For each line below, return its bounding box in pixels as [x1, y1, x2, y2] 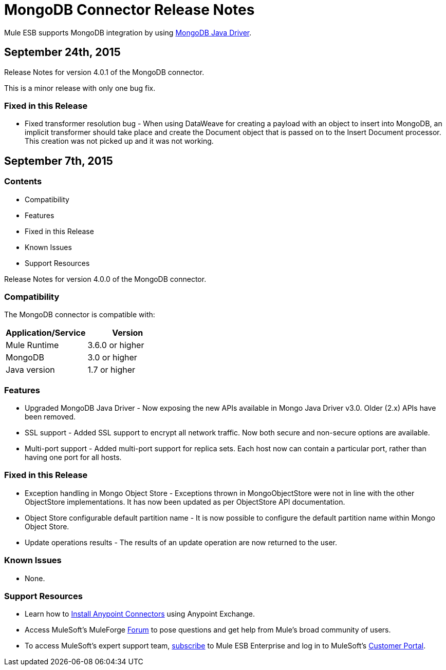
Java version [6, 365, 55, 375]
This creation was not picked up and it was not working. [25, 137, 214, 146]
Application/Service [6, 328, 86, 338]
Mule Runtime [6, 340, 59, 351]
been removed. [25, 412, 76, 422]
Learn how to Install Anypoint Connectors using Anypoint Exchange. [25, 609, 255, 619]
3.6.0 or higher [87, 340, 144, 351]
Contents [4, 176, 42, 187]
